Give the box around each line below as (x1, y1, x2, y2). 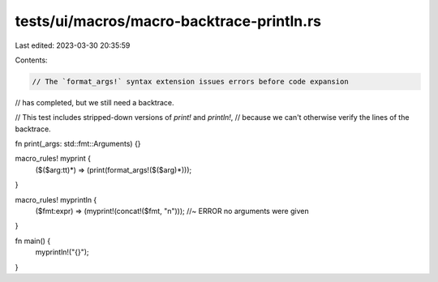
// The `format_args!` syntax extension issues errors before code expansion (32, 77, 349, 86)
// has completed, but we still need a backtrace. (15, 97, 174, 107)
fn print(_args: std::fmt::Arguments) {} (15, 139, 141, 149)
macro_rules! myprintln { (15, 194, 97, 204)
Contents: (15, 55, 48, 65)
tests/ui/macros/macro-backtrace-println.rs (15, 12, 322, 30)
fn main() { (15, 236, 51, 246)
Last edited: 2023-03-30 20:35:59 (15, 41, 131, 50)
